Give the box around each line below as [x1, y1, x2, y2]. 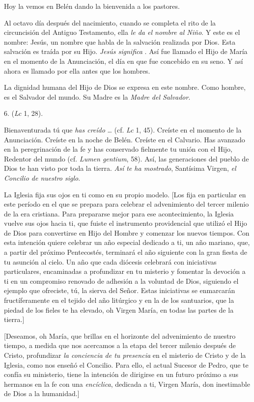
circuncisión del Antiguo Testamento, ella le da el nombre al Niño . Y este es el [4, 27, 240, 37]
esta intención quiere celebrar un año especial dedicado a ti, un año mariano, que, [4, 237, 250, 247]
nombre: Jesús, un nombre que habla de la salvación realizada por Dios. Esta [4, 36, 235, 47]
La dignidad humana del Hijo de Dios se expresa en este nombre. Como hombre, [4, 82, 246, 92]
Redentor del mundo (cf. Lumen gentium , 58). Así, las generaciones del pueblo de [4, 153, 249, 163]
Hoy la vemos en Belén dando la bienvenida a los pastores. [4, 1, 180, 11]
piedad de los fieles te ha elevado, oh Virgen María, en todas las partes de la [4, 304, 234, 315]
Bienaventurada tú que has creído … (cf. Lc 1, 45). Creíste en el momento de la [4, 124, 242, 134]
